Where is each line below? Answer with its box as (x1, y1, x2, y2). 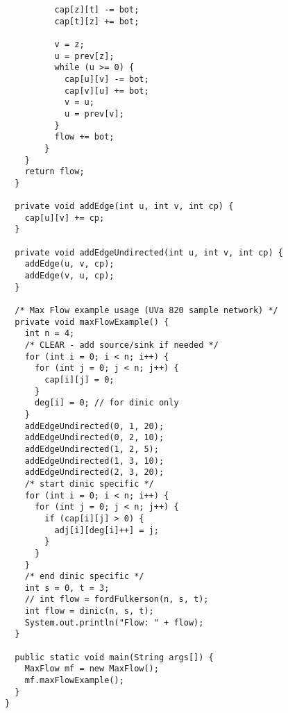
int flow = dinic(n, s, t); (24, 606, 154, 616)
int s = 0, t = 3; (24, 582, 110, 593)
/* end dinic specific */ (24, 571, 144, 582)
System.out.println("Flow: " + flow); (24, 617, 204, 628)
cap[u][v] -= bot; (64, 74, 149, 84)
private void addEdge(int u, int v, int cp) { (15, 201, 234, 212)
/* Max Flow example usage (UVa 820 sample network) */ (15, 305, 278, 316)
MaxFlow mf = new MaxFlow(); (24, 664, 159, 674)
